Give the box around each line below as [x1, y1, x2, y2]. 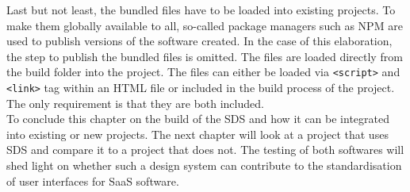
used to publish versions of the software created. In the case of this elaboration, [6, 33, 393, 49]
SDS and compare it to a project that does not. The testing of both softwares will [6, 141, 404, 158]
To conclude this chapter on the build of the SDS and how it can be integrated [6, 110, 389, 127]
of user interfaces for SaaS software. [6, 172, 179, 189]
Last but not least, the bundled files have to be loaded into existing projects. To [6, 2, 396, 17]
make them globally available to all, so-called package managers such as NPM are [6, 17, 403, 33]
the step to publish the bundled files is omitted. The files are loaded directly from [6, 48, 403, 64]
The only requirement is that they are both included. [6, 94, 264, 111]
